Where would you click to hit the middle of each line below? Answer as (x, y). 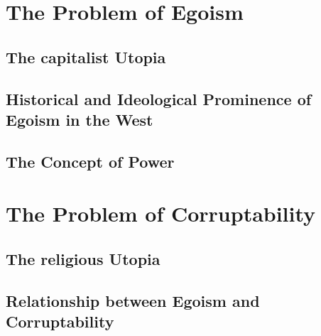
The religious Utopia (83, 258)
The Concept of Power (90, 161)
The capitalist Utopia (86, 56)
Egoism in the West (80, 119)
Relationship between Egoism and (133, 300)
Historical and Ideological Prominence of (159, 98)
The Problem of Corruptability (161, 213)
